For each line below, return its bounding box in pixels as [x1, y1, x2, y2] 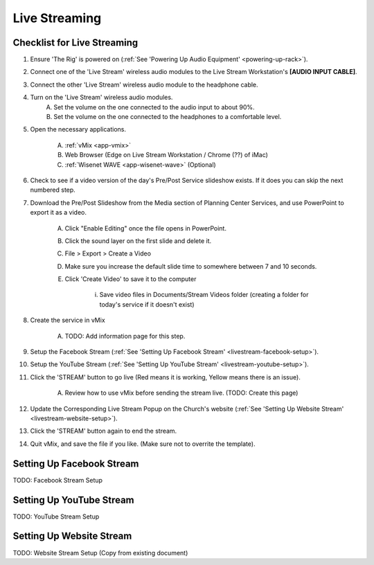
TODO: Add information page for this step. [64, 332, 186, 340]
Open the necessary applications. [30, 125, 126, 134]
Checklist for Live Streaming [12, 37, 139, 48]
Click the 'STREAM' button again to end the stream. [30, 427, 177, 436]
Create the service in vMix [30, 316, 105, 325]
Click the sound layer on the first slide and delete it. [64, 236, 212, 245]
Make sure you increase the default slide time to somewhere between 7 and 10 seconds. [64, 262, 317, 270]
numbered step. [30, 186, 75, 194]
